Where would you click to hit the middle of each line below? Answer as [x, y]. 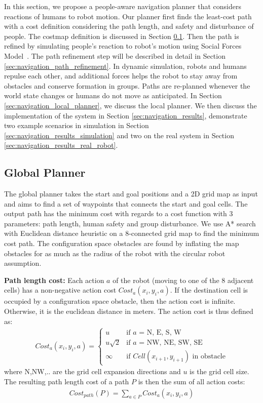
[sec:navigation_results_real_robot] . [61, 145]
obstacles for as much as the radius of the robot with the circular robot [115, 253]
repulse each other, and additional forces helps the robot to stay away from [121, 76]
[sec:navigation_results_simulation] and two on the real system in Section [119, 135]
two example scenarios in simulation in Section [77, 125]
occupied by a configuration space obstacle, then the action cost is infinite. [120, 301]
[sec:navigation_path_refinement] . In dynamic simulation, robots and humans [125, 66]
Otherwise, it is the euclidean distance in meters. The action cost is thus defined [129, 311]
